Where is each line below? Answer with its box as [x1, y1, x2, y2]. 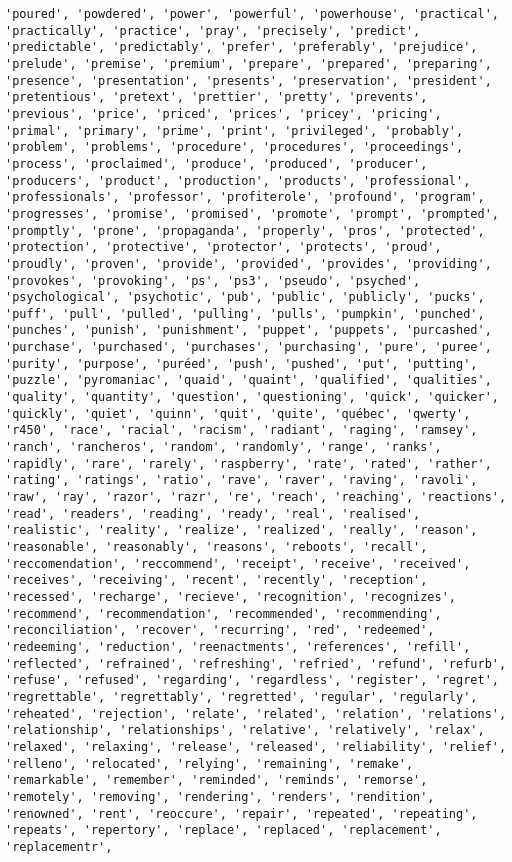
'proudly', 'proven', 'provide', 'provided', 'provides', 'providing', [5, 256, 492, 271]
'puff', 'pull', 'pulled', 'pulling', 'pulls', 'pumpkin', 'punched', [5, 306, 485, 321]
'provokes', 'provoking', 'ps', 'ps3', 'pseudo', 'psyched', [5, 273, 421, 288]
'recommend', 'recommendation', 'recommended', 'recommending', [5, 606, 442, 621]
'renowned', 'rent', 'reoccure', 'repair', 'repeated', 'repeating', [5, 806, 478, 821]
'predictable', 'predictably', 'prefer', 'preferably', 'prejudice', [5, 40, 478, 55]
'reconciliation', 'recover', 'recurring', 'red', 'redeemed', [5, 623, 435, 638]
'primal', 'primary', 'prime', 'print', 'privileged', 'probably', [5, 123, 464, 138]
